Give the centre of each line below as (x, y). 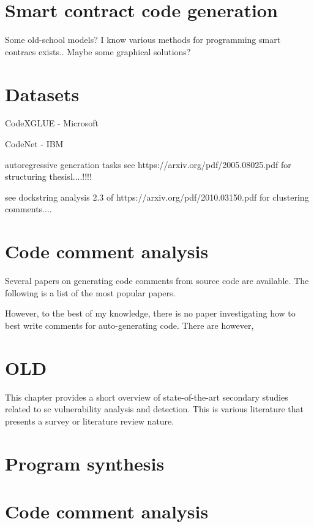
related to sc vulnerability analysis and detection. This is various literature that (154, 409)
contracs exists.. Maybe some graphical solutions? (98, 51)
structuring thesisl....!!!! (48, 176)
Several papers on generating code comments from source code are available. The (157, 281)
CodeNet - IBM (34, 144)
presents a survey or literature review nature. (90, 421)
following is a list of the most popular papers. (90, 292)
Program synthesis (85, 463)
